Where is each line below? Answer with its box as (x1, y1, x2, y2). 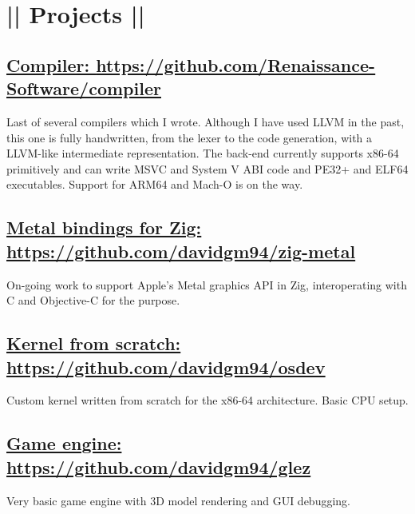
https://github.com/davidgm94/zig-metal (6, 238, 356, 263)
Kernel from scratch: (6, 331, 181, 356)
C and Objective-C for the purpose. (6, 292, 180, 309)
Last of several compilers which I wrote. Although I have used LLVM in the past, (6, 113, 405, 129)
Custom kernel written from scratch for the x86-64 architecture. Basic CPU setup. (6, 392, 409, 408)
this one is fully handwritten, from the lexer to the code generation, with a (6, 129, 373, 145)
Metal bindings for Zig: (6, 215, 202, 240)
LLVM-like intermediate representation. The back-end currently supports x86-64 (6, 145, 399, 161)
